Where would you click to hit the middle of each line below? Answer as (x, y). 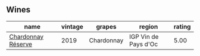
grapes (106, 26)
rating (182, 26)
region (149, 26)
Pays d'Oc (143, 44)
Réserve (21, 44)
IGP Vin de (144, 36)
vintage (72, 26)
